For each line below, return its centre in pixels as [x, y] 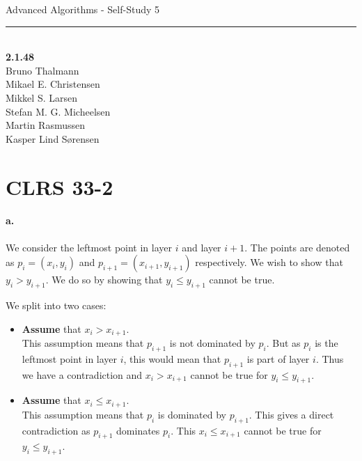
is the [326, 342]
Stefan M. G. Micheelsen [58, 111]
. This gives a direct [291, 414]
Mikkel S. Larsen [41, 97]
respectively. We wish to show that [269, 262]
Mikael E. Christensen [53, 84]
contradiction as [56, 430]
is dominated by [192, 414]
